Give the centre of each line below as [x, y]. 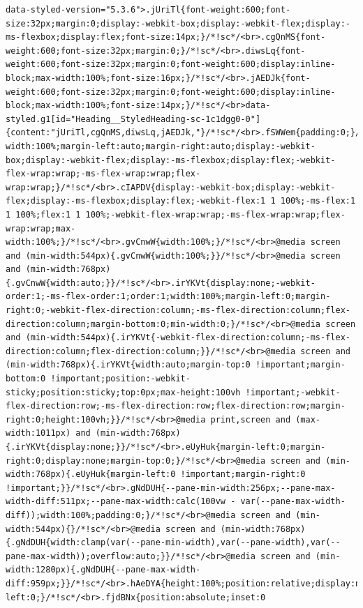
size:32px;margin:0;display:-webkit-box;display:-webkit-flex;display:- [178, 23]
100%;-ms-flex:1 [318, 201]
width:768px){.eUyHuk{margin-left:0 [91, 474]
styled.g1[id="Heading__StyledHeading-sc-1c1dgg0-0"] [133, 119]
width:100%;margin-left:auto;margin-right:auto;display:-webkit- [161, 146]
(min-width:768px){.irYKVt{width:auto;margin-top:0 [128, 365]
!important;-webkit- [293, 392]
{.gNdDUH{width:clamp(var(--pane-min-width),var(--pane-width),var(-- [173, 543]
